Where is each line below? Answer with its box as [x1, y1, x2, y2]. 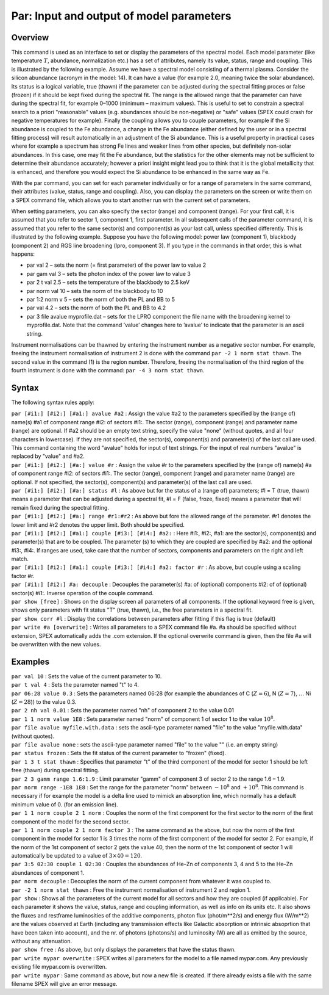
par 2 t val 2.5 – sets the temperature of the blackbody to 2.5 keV [26, 278, 190, 286]
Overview [11, 32, 49, 43]
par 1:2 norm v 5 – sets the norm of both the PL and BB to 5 [26, 296, 175, 303]
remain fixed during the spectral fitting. [11, 504, 110, 511]
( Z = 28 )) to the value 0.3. [11, 698, 77, 706]
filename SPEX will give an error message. [11, 980, 118, 987]
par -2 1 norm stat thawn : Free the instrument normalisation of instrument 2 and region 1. [11, 886, 251, 894]
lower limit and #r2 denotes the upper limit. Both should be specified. [11, 521, 185, 528]
